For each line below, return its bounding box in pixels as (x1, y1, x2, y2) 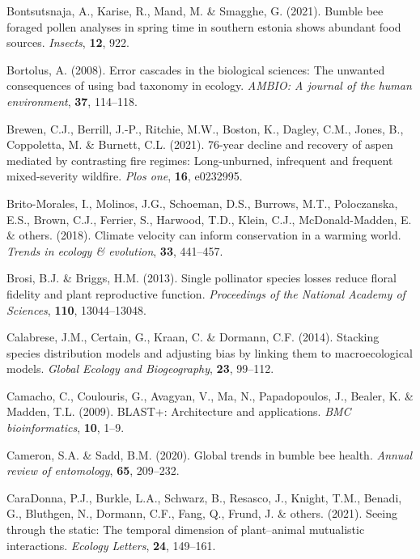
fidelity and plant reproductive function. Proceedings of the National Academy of (6, 285, 405, 302)
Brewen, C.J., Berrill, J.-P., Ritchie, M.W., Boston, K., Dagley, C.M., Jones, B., (6, 120, 404, 137)
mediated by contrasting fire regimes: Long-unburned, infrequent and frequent (6, 151, 393, 168)
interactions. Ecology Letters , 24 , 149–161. (6, 536, 216, 553)
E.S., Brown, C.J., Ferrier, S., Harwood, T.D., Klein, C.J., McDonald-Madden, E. (6, 210, 412, 227)
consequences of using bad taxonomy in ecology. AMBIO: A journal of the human (6, 77, 412, 94)
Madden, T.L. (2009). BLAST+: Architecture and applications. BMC (6, 403, 351, 420)
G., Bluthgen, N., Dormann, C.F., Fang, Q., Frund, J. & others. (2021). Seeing (6, 505, 397, 522)
